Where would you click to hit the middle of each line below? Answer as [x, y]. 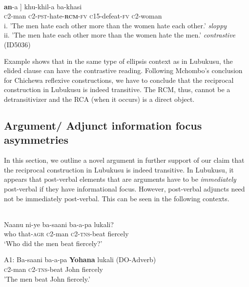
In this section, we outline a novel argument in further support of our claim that [124, 160]
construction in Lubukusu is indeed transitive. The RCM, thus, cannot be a [117, 89]
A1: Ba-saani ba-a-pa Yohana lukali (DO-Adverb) [80, 259]
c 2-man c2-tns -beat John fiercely [53, 269]
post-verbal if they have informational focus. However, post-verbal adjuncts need [124, 188]
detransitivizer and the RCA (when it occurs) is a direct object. [99, 99]
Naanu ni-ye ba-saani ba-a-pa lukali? [59, 224]
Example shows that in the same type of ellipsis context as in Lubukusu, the [118, 61]
